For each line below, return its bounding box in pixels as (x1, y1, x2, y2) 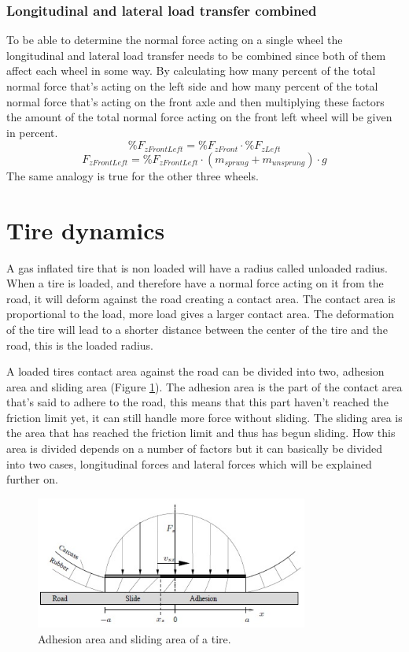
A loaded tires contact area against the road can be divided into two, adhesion (6, 363, 385, 380)
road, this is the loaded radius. (6, 336, 153, 353)
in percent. (6, 124, 58, 140)
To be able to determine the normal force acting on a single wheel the (6, 31, 343, 48)
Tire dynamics (6, 213, 165, 246)
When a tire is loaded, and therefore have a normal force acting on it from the (6, 275, 384, 291)
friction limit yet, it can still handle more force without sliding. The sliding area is (6, 409, 403, 425)
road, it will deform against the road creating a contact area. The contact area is (6, 290, 396, 306)
